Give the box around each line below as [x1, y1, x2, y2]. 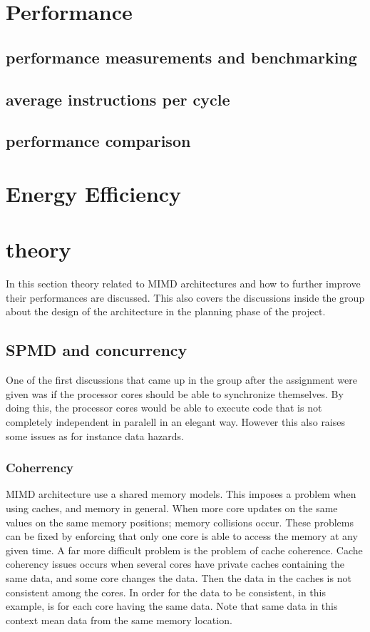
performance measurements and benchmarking [6, 46, 357, 68]
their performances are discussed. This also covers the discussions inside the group [6, 290, 365, 305]
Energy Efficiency [6, 178, 182, 208]
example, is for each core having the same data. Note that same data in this [6, 598, 338, 613]
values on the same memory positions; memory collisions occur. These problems [6, 514, 354, 529]
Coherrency [6, 459, 73, 476]
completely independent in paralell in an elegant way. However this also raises [6, 414, 346, 429]
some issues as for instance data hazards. [6, 428, 184, 443]
